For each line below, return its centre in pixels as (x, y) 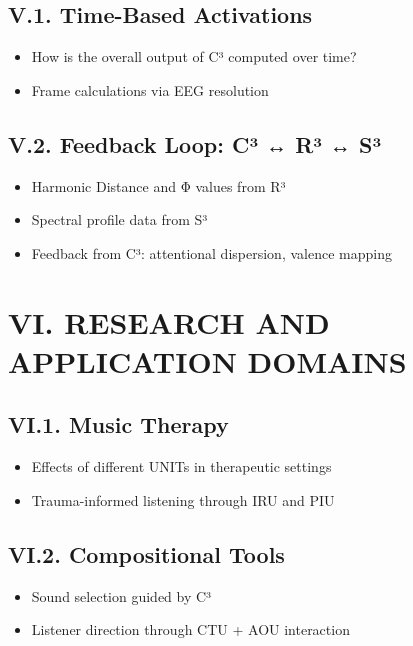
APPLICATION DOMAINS (207, 360)
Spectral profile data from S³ (119, 219)
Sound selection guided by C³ (121, 595)
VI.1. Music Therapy (118, 424)
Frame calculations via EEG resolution (150, 89)
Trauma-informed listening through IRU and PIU (183, 499)
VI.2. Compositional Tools (146, 553)
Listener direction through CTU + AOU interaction (190, 629)
